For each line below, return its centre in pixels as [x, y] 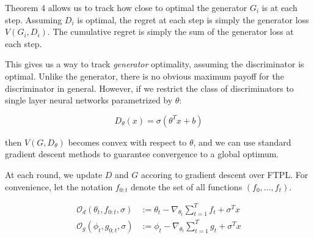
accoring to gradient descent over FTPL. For [225, 174]
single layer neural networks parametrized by [89, 100]
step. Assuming [34, 19]
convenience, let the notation [59, 186]
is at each [279, 7]
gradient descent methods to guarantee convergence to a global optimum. [142, 154]
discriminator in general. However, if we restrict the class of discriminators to [149, 88]
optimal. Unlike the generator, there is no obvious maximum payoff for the [144, 76]
